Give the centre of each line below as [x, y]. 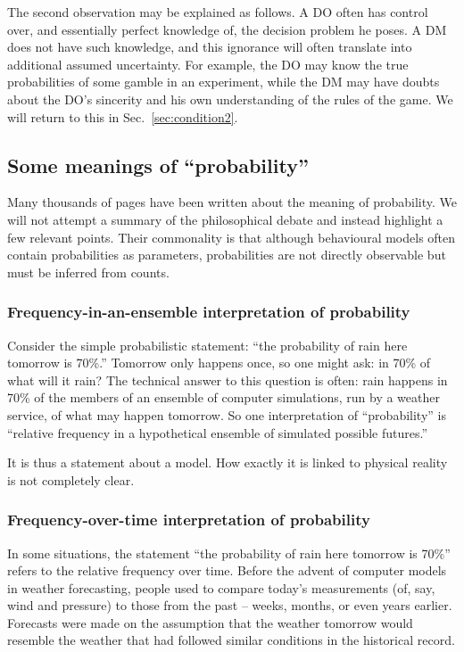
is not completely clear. [71, 479]
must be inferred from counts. [88, 272]
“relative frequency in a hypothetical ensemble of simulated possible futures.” [218, 432]
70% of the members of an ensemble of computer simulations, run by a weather [224, 397]
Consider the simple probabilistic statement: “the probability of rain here [207, 345]
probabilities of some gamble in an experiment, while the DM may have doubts [224, 82]
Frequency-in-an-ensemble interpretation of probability [209, 312]
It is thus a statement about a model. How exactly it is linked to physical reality [228, 462]
